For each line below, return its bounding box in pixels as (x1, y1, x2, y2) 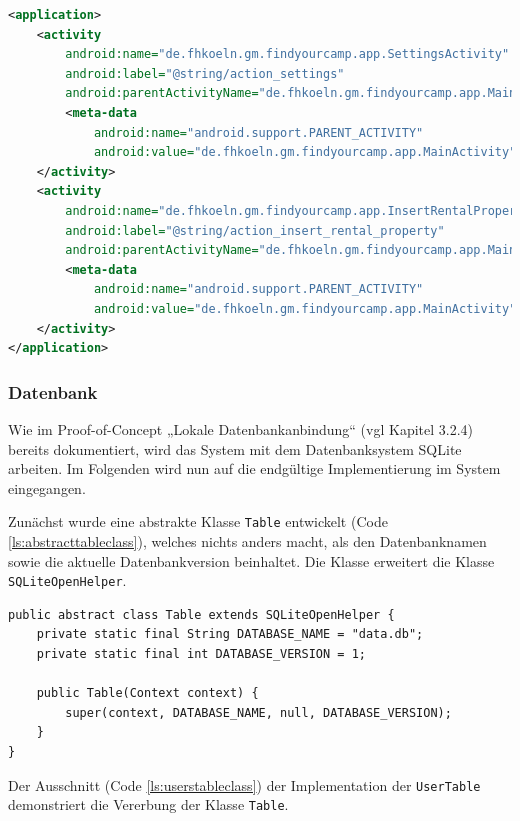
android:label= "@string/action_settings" (65, 66, 345, 81)
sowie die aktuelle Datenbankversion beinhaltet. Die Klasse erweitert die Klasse (8, 550, 495, 571)
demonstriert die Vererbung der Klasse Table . (8, 794, 289, 815)
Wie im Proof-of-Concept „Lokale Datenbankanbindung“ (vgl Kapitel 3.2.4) (8, 418, 474, 439)
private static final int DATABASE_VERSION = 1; (36, 646, 366, 661)
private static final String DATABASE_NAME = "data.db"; (36, 627, 424, 642)
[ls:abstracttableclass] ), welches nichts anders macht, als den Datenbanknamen (8, 530, 487, 551)
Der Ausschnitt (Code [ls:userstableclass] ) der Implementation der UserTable (8, 774, 481, 795)
